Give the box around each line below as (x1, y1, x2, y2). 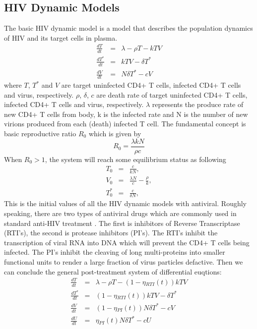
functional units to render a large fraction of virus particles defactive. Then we (4, 256, 243, 267)
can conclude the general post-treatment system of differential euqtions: (4, 266, 222, 276)
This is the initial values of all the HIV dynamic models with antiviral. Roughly (4, 198, 247, 209)
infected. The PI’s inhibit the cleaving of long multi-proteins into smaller (4, 247, 225, 257)
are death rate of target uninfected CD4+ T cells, (96, 89, 248, 100)
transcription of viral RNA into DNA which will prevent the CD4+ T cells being (4, 237, 250, 247)
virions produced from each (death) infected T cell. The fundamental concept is (4, 118, 246, 129)
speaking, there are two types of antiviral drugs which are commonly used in (4, 208, 237, 218)
